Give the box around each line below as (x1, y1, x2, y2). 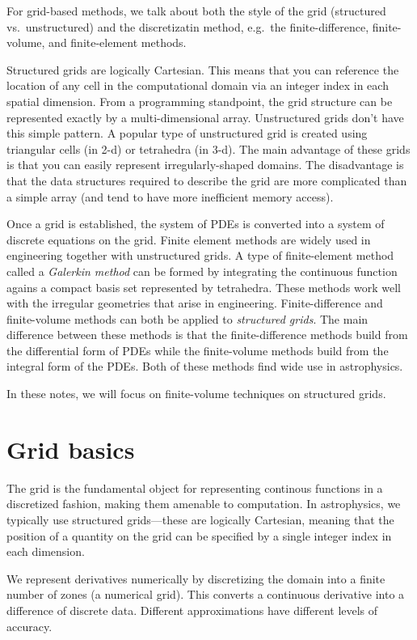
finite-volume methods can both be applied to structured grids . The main (6, 310, 369, 327)
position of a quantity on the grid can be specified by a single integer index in (6, 527, 392, 544)
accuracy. (6, 617, 53, 634)
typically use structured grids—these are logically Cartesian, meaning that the (6, 511, 394, 528)
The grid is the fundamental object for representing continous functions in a (6, 479, 383, 496)
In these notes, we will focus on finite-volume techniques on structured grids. (6, 385, 386, 402)
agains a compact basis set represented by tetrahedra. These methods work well (6, 278, 401, 295)
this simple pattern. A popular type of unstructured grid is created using (6, 125, 368, 142)
